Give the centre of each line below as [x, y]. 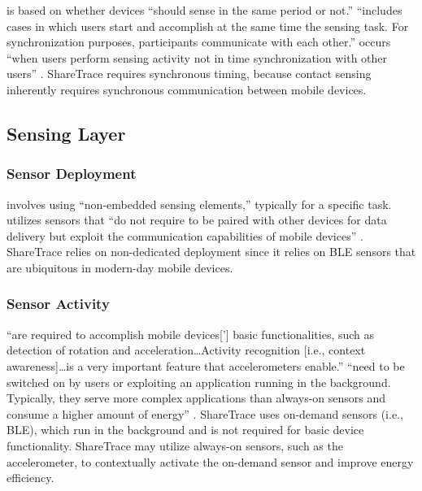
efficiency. [30, 478]
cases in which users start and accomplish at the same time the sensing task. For [208, 26]
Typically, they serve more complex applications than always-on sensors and [196, 398]
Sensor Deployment [72, 174]
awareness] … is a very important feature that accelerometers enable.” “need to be [206, 365]
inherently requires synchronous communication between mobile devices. [187, 89]
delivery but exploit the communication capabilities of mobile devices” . [185, 235]
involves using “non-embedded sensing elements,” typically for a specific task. [199, 204]
